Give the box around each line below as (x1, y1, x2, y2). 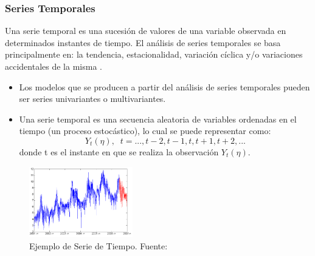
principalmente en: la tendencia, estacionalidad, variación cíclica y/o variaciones (5, 48, 303, 61)
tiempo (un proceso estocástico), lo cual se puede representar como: (19, 124, 271, 137)
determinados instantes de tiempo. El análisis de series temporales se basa (5, 36, 281, 49)
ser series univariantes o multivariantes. (19, 92, 166, 105)
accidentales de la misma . (5, 60, 102, 72)
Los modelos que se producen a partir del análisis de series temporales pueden (19, 80, 310, 93)
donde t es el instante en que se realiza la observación (19, 145, 219, 158)
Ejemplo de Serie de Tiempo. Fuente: (29, 240, 168, 252)
